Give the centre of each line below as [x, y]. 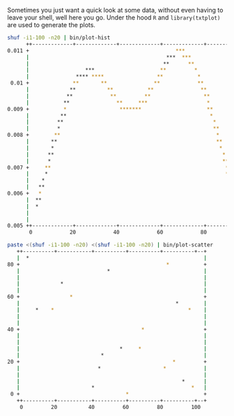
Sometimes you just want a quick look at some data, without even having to [115, 10]
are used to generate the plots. [52, 25]
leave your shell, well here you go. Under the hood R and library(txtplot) [114, 17]
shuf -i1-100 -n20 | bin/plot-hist [59, 38]
